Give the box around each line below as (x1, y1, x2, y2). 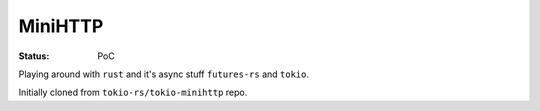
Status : (18, 50, 50, 62)
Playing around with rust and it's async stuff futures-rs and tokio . (18, 68, 310, 80)
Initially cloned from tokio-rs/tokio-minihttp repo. (18, 86, 248, 99)
